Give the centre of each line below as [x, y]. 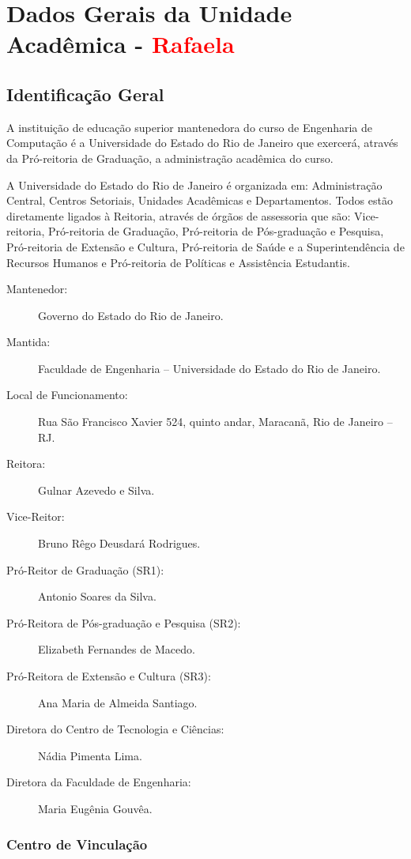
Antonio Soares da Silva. [97, 596]
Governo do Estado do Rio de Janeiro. [131, 315]
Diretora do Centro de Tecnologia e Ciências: [115, 729]
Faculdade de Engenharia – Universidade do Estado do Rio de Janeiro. [209, 368]
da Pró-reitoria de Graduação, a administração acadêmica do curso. [170, 158]
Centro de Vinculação [77, 844]
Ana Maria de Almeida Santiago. [118, 702]
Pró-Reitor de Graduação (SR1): [85, 569]
